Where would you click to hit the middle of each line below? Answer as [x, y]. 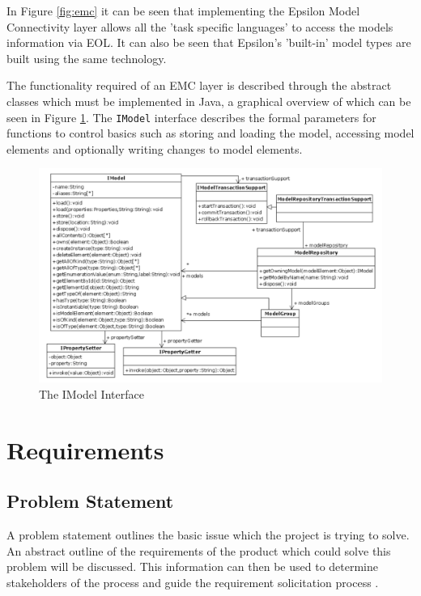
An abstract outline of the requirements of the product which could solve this [199, 550]
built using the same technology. [87, 58]
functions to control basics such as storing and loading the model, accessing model [210, 133]
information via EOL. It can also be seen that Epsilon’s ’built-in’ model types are [209, 42]
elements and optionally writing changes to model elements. [155, 148]
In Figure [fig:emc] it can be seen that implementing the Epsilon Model [183, 11]
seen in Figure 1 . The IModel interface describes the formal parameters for [191, 117]
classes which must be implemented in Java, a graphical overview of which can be [209, 101]
